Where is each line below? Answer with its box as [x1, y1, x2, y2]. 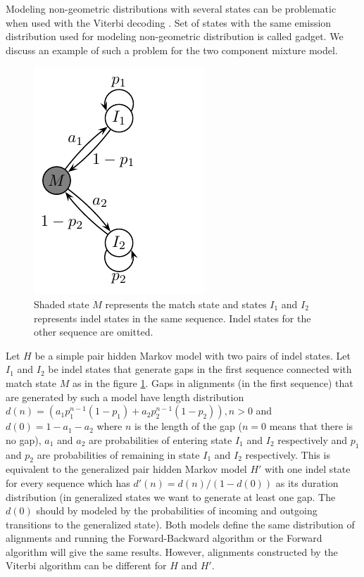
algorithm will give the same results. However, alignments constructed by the [6, 544, 338, 559]
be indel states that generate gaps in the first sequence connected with [48, 362, 352, 376]
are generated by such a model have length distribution [6, 389, 244, 404]
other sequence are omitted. [34, 324, 153, 339]
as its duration [275, 475, 339, 490]
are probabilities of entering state [88, 432, 232, 447]
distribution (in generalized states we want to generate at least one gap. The [6, 489, 336, 504]
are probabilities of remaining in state [37, 447, 200, 462]
